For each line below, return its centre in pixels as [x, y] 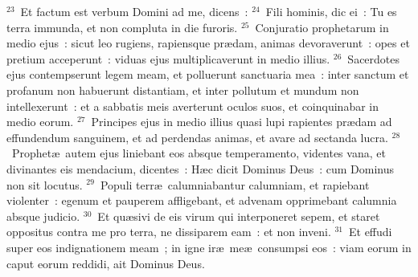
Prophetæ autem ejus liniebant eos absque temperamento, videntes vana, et [199, 153]
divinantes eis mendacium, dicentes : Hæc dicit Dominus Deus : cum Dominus [201, 168]
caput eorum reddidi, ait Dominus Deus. [106, 263]
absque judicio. [43, 216]
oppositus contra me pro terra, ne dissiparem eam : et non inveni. [169, 232]
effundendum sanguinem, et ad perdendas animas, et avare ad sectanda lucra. [197, 137]
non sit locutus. [45, 184]
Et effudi [371, 232]
